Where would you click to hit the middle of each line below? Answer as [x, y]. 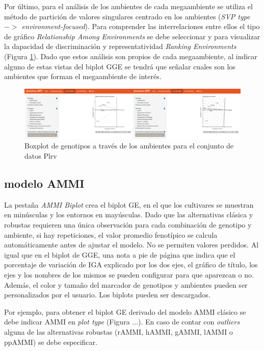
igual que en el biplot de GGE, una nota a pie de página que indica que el [120, 254]
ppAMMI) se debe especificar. [51, 342]
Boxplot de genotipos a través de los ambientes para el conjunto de [129, 146]
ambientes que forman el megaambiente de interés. [83, 76]
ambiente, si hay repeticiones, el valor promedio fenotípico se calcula [111, 234]
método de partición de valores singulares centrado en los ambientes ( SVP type [127, 16]
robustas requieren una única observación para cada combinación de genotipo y [128, 225]
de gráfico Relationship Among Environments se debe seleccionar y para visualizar [132, 36]
